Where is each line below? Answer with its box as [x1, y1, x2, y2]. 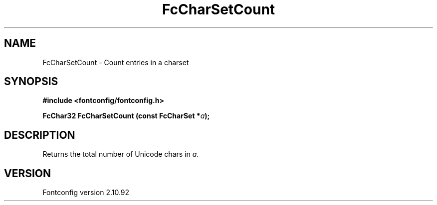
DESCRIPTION [4, 128, 75, 141]
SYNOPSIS [4, 75, 58, 88]
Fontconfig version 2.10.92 [42, 188, 130, 197]
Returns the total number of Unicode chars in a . [42, 150, 199, 159]
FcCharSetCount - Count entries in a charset [42, 58, 189, 67]
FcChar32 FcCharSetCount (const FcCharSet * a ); [42, 111, 210, 120]
